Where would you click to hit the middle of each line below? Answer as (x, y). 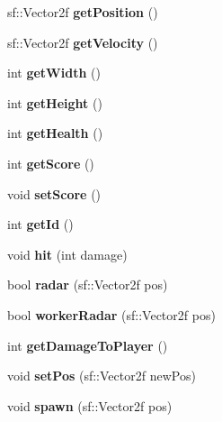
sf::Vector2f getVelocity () (83, 42)
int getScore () (51, 163)
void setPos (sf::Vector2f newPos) (102, 376)
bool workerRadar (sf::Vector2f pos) (111, 314)
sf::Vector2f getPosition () (83, 12)
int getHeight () (55, 102)
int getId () (40, 224)
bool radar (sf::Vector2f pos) (88, 284)
